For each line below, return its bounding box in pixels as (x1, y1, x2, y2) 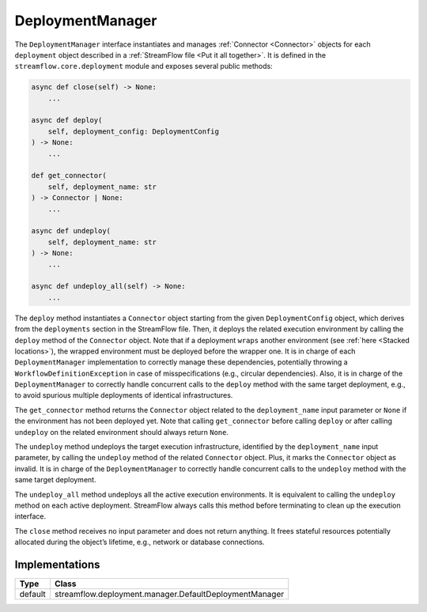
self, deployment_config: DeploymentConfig (47, 127, 219, 136)
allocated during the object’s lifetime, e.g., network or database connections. (14, 538, 265, 547)
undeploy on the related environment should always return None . (14, 427, 229, 436)
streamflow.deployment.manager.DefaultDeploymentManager (54, 589, 285, 600)
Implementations (14, 557, 100, 571)
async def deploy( (31, 115, 103, 125)
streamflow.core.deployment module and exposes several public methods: (14, 62, 273, 71)
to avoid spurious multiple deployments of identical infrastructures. (14, 391, 233, 400)
